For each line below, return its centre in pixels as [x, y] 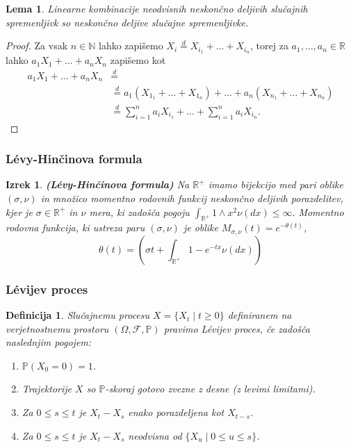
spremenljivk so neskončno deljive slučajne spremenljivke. [127, 22]
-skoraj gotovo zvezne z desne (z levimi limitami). [210, 389]
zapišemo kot [138, 60]
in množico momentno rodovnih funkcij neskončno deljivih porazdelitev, [192, 198]
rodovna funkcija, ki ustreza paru [75, 227]
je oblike [201, 227]
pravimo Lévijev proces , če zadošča [237, 328]
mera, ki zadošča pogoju [139, 211]
